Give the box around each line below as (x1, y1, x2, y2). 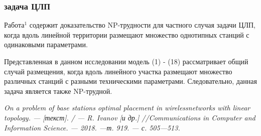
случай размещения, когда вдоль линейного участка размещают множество (4, 66, 232, 76)
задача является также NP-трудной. (4, 85, 112, 96)
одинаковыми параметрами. (4, 39, 88, 50)
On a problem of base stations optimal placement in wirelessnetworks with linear (4, 102, 250, 113)
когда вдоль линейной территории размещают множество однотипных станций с (4, 29, 249, 40)
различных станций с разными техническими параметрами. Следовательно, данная (4, 76, 257, 86)
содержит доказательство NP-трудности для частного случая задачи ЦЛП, (29, 20, 256, 30)
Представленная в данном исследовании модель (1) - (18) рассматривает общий (4, 56, 248, 66)
